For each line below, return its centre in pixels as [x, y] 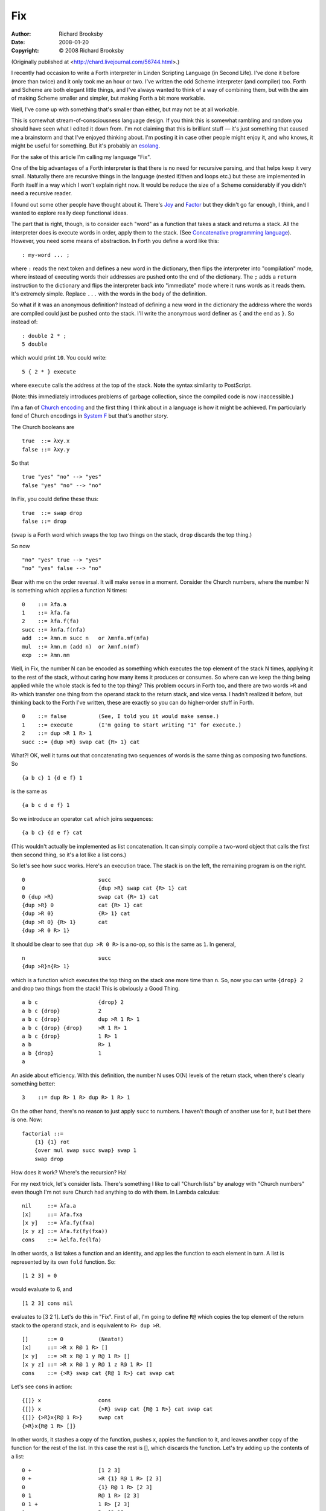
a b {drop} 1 [62, 1053]
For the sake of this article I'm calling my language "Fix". [81, 157]
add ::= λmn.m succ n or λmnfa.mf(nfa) [86, 638]
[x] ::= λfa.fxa [52, 1214]
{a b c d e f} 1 [46, 805]
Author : [21, 34]
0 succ [67, 880]
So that [20, 463]
